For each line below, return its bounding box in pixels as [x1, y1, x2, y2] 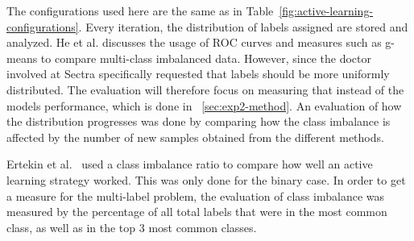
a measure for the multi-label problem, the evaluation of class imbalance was [6, 187, 384, 204]
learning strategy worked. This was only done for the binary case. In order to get [6, 171, 406, 188]
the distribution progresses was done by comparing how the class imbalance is [6, 113, 391, 130]
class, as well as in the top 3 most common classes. [6, 218, 257, 235]
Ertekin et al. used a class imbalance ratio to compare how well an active [6, 156, 373, 172]
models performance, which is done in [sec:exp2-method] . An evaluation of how [6, 97, 402, 114]
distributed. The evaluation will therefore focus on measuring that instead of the [6, 81, 404, 98]
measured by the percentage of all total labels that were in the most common [6, 203, 387, 220]
